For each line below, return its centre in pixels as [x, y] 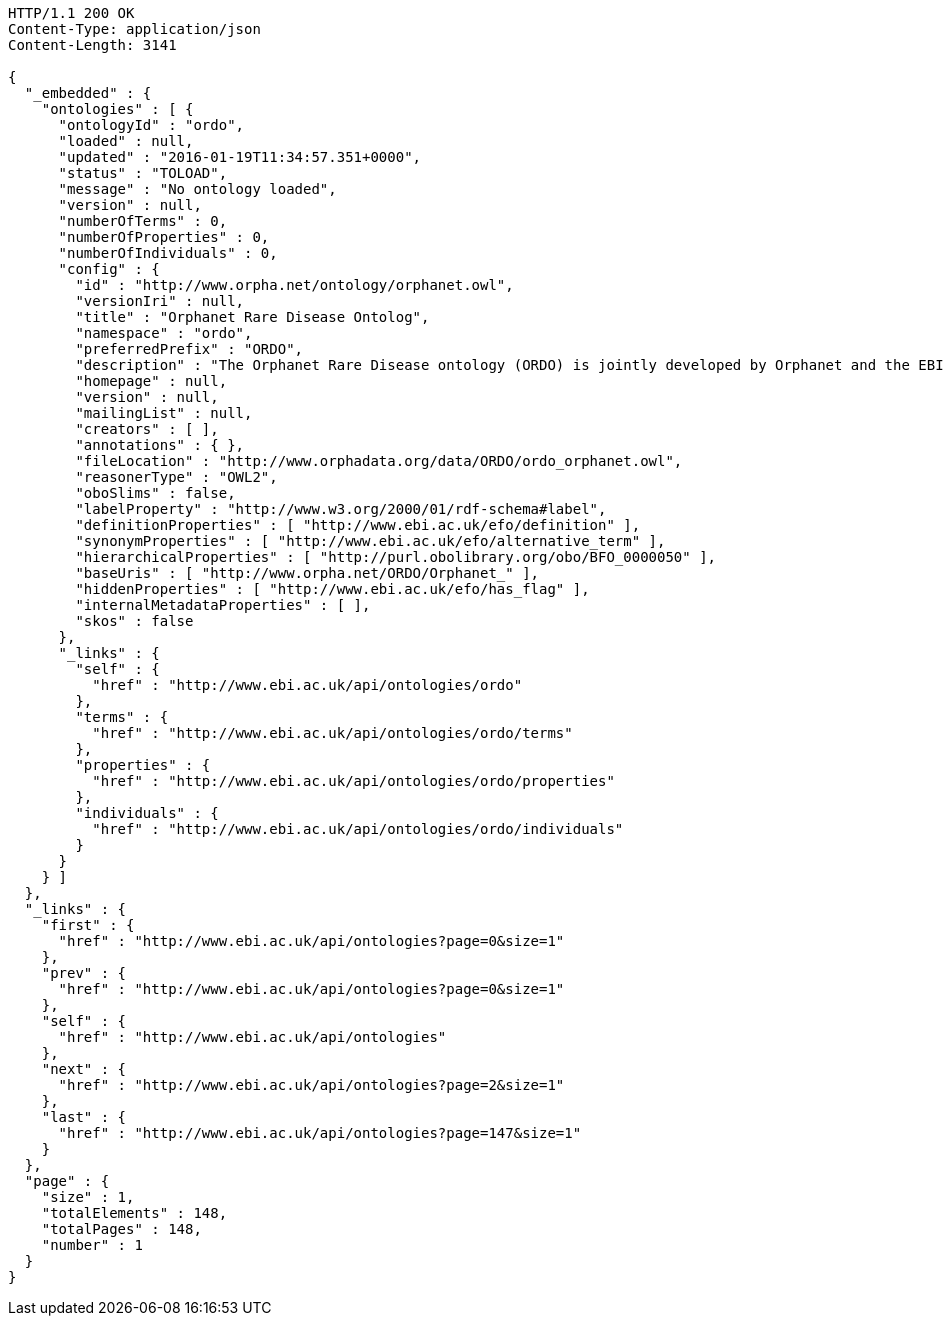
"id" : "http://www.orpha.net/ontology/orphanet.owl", [294, 285]
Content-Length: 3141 [92, 45]
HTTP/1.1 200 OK [71, 13]
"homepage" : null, [151, 381]
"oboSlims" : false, [155, 493]
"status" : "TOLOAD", [143, 173]
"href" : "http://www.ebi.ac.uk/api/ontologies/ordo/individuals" [358, 829]
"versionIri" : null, [160, 301]
